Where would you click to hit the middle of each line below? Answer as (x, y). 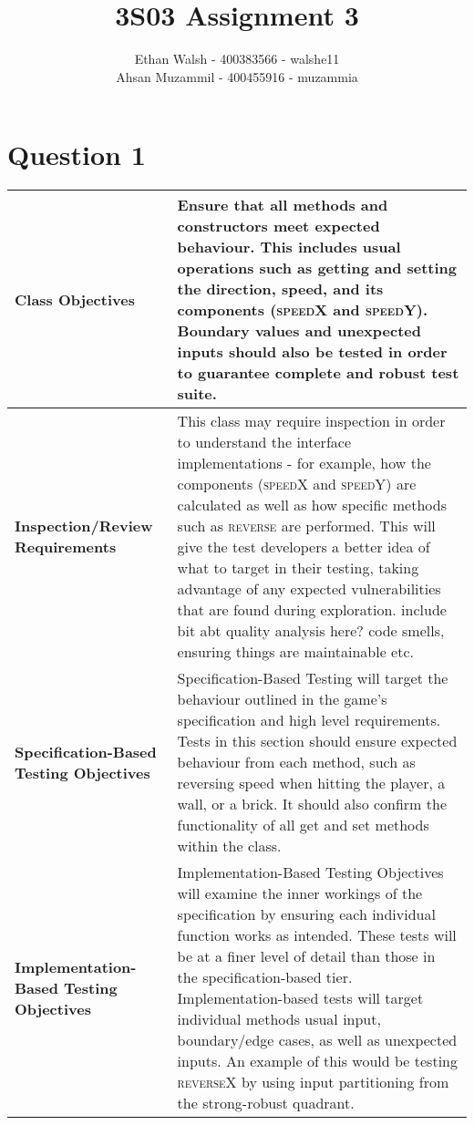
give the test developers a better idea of (304, 547)
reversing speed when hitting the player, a (311, 783)
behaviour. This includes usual (289, 247)
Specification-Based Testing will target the (313, 678)
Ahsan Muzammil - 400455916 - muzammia (237, 76)
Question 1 (77, 155)
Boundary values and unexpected (299, 331)
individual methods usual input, (279, 1019)
